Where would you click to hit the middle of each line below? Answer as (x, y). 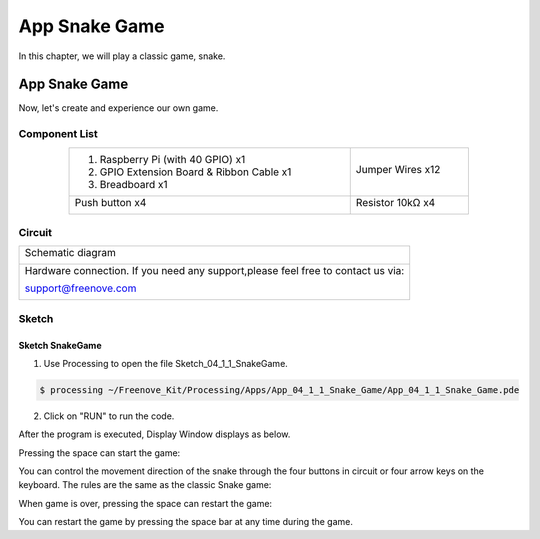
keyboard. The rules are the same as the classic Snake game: (145, 485)
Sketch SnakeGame (60, 345)
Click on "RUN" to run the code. (109, 416)
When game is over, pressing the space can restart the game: (145, 503)
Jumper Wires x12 (398, 169)
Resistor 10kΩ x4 (395, 202)
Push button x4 (110, 202)
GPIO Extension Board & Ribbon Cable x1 (195, 172)
